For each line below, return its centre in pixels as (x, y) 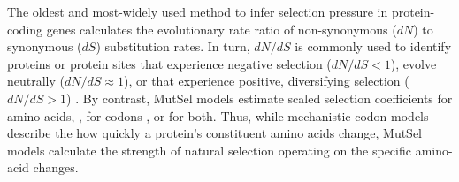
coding (25, 29)
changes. (56, 167)
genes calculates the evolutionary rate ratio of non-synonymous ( (222, 29)
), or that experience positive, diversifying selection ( (267, 81)
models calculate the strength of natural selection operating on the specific (209, 150)
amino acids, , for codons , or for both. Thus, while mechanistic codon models (218, 115)
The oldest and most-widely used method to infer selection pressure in (198, 11)
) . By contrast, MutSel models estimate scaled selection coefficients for (260, 98)
